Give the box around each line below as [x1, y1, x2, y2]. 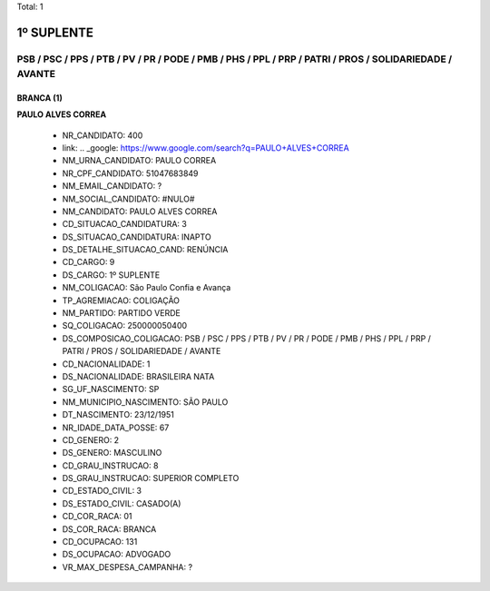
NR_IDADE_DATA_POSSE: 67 [62, 422, 170, 433]
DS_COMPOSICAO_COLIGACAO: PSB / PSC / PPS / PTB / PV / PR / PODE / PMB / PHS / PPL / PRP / [62, 332, 431, 344]
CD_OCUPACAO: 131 [62, 537, 138, 547]
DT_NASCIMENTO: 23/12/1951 [62, 409, 174, 420]
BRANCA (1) [16, 92, 63, 103]
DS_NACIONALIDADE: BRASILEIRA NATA [62, 370, 215, 381]
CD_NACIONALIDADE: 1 [62, 359, 151, 369]
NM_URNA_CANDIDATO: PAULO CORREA [62, 155, 217, 166]
